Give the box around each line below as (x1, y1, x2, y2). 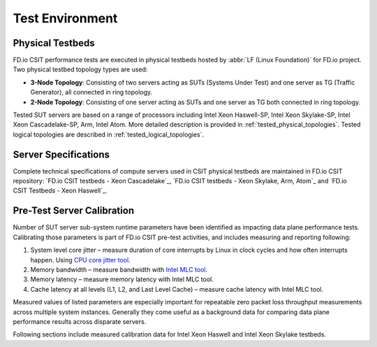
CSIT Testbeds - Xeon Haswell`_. (13, 186, 108, 195)
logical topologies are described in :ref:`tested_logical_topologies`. (13, 130, 205, 139)
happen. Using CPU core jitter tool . (30, 255, 131, 264)
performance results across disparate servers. (13, 317, 147, 325)
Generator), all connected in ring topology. (30, 88, 153, 97)
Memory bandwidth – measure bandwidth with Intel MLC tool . (30, 265, 208, 274)
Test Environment (13, 10, 118, 26)
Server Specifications (13, 148, 110, 160)
